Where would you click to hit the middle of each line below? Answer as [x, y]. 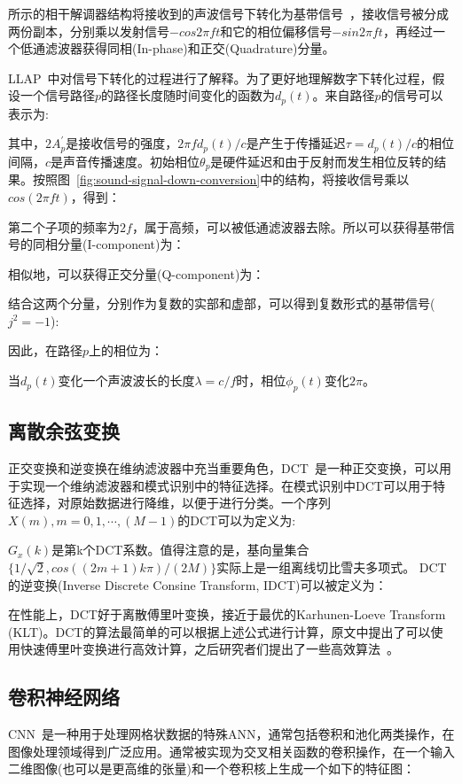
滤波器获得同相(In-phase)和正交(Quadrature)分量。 [190, 48]
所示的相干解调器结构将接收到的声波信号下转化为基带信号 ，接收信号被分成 [228, 13]
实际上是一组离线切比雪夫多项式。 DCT [332, 567]
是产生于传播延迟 [296, 143]
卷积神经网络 [64, 697]
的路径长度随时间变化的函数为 [188, 95]
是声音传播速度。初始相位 [125, 161]
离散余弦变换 [64, 431]
